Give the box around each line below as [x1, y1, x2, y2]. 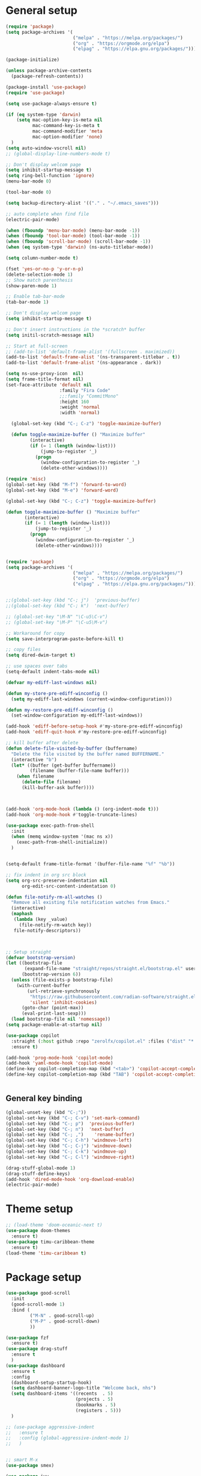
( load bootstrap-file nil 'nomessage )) [11, 1016, 111, 1023]
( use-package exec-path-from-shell [5, 823, 95, 829]
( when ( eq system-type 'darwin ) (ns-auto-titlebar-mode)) [5, 244, 154, 251]
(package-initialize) [5, 57, 60, 63]
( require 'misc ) [5, 476, 46, 482]
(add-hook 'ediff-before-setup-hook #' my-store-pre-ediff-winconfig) [5, 723, 184, 729]
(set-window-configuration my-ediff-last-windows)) [11, 712, 143, 718]
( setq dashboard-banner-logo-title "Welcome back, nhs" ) [11, 1385, 157, 1391]
